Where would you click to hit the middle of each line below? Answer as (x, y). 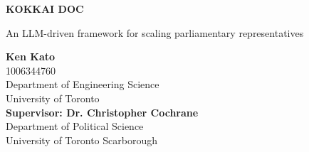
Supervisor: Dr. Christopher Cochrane (102, 112)
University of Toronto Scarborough (82, 140)
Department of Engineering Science (83, 84)
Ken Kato (31, 56)
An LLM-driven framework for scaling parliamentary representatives (155, 32)
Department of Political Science (75, 126)
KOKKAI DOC (45, 9)
